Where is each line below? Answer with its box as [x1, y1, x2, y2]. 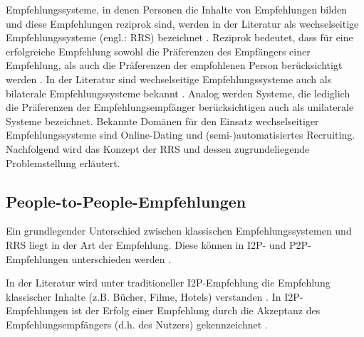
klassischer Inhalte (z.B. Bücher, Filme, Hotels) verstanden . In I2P [6, 289, 300, 304]
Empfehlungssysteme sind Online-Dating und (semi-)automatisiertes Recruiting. [6, 127, 355, 142]
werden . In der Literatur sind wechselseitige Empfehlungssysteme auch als [6, 71, 332, 86]
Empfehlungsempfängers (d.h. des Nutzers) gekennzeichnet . [6, 316, 268, 331]
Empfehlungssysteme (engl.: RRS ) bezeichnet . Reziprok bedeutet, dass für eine [6, 30, 353, 45]
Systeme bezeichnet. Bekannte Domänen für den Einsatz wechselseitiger [6, 113, 319, 128]
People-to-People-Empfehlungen [6, 190, 246, 212]
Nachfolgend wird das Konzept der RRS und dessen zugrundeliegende [6, 141, 310, 156]
